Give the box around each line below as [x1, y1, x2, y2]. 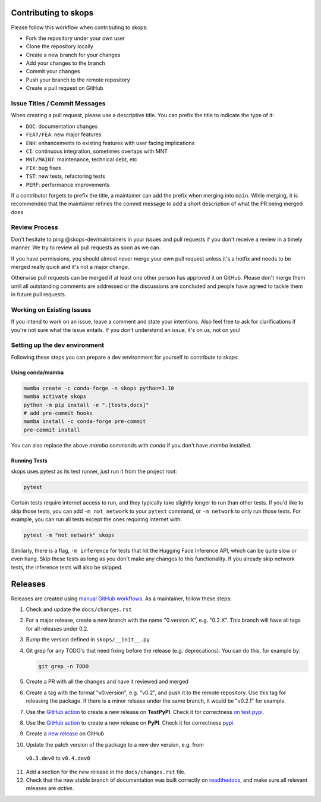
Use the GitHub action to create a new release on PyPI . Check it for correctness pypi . [26, 719, 235, 726]
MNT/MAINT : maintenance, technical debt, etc [26, 156, 138, 163]
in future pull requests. [11, 291, 67, 298]
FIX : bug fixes [26, 164, 62, 171]
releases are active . [26, 785, 74, 792]
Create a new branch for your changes [26, 51, 121, 58]
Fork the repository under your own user [26, 35, 125, 42]
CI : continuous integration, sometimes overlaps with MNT [26, 148, 168, 155]
